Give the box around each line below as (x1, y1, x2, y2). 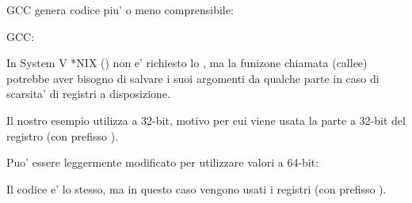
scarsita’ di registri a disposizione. (6, 85, 171, 102)
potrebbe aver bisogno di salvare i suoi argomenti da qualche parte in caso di (6, 70, 380, 86)
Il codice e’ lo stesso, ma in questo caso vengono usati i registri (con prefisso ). (6, 180, 387, 197)
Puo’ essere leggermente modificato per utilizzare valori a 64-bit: (6, 154, 319, 171)
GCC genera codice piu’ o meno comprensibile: (6, 2, 234, 17)
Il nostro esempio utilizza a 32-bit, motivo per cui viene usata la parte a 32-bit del (6, 111, 406, 128)
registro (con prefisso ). (6, 127, 119, 144)
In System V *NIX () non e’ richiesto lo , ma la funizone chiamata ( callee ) (6, 55, 368, 71)
